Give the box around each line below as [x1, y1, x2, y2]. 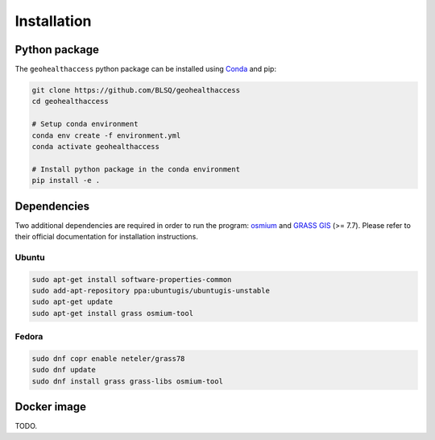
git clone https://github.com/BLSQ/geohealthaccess [31, 85, 241, 95]
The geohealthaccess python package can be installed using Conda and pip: [14, 64, 277, 74]
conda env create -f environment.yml [31, 131, 181, 140]
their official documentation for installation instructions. [14, 232, 199, 242]
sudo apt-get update [31, 297, 113, 306]
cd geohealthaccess [31, 97, 109, 106]
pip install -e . [31, 176, 101, 185]
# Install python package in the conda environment [31, 164, 241, 173]
